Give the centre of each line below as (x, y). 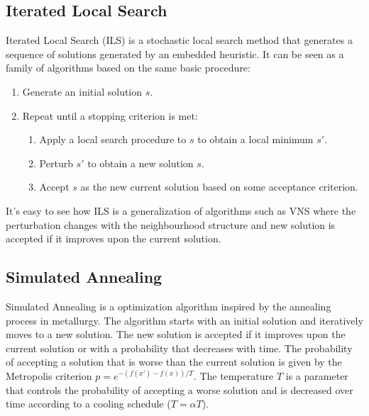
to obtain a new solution (141, 163)
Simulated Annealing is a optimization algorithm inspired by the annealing (169, 306)
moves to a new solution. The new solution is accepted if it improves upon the (176, 334)
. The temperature (233, 375)
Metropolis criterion (49, 375)
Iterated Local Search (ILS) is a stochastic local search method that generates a (179, 40)
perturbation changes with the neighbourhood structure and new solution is (171, 224)
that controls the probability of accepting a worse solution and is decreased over (180, 389)
